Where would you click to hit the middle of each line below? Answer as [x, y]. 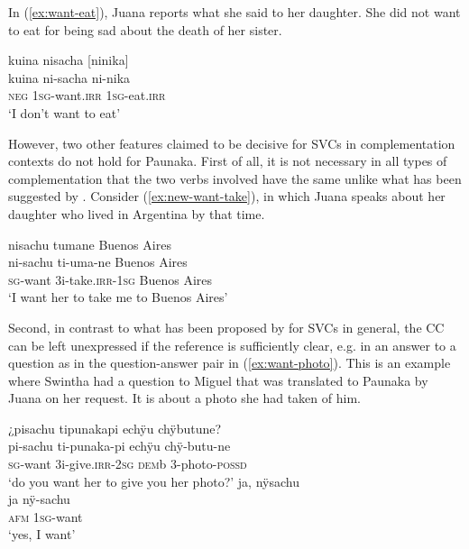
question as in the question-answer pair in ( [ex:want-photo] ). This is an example [230, 363]
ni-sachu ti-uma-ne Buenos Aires [98, 262]
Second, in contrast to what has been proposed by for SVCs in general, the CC [226, 327]
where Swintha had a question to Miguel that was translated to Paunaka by [218, 380]
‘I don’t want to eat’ [64, 112]
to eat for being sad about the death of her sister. [145, 29]
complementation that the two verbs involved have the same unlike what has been [235, 178]
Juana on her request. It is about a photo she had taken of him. [184, 398]
